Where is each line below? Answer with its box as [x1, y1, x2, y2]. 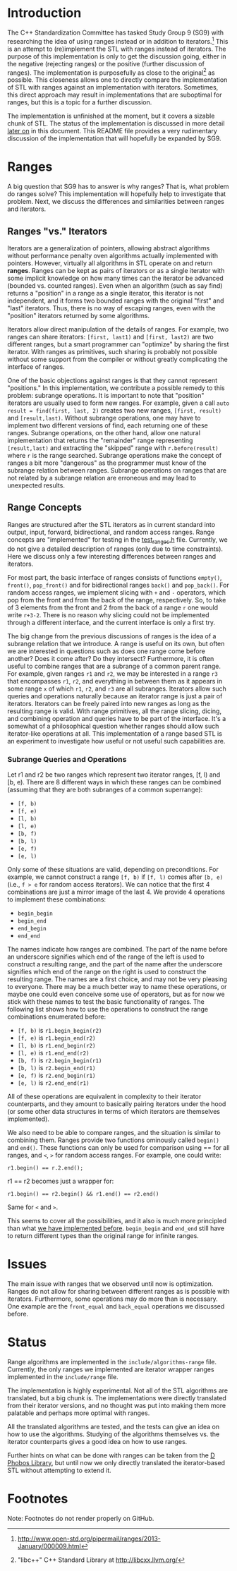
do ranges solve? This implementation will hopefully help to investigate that [7, 190, 226, 198]
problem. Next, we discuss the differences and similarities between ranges [7, 198, 224, 206]
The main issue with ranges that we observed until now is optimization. [7, 1279, 214, 1288]
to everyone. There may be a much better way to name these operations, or [7, 982, 227, 990]
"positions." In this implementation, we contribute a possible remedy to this [7, 384, 226, 392]
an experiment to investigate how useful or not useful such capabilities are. [7, 736, 226, 745]
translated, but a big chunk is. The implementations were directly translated [7, 1393, 227, 1402]
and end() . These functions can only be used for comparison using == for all [7, 1143, 230, 1151]
